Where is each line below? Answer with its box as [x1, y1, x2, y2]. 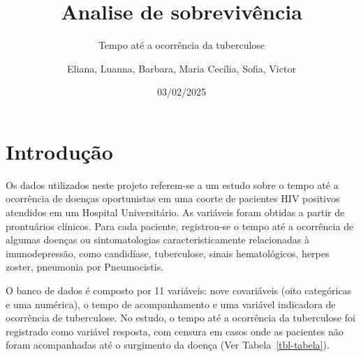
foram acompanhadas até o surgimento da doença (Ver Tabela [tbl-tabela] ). [6, 337, 330, 352]
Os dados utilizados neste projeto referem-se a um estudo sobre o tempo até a [6, 177, 339, 192]
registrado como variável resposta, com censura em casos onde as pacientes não [6, 324, 344, 338]
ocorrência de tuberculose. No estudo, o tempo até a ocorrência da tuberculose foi [6, 310, 355, 325]
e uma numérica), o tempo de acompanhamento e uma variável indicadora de [6, 296, 336, 311]
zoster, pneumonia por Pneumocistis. [6, 259, 164, 274]
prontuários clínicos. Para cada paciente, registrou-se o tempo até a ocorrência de [6, 218, 354, 233]
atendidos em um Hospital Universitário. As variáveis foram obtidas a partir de [6, 205, 345, 220]
